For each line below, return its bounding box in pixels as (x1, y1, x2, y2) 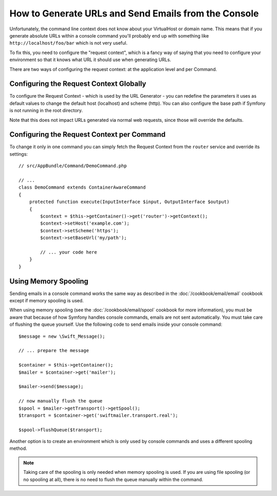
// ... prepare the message (18, 347, 89, 354)
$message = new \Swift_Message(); (18, 333, 105, 339)
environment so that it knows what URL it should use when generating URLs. (9, 57, 171, 63)
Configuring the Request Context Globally (9, 80, 146, 88)
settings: (9, 151, 28, 157)
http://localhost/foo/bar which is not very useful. (9, 40, 128, 46)
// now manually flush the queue (18, 398, 103, 404)
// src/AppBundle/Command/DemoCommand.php (18, 163, 127, 169)
